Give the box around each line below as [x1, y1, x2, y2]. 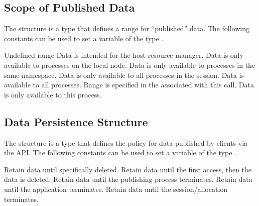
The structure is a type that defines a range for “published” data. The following [4, 23, 249, 34]
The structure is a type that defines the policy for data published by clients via [4, 137, 248, 148]
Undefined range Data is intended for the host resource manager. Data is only [4, 50, 243, 60]
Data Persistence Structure [4, 114, 148, 129]
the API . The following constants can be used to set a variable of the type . [4, 147, 236, 158]
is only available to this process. [4, 89, 102, 99]
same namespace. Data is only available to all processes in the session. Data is [4, 69, 244, 80]
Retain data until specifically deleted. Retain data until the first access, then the [4, 164, 252, 174]
